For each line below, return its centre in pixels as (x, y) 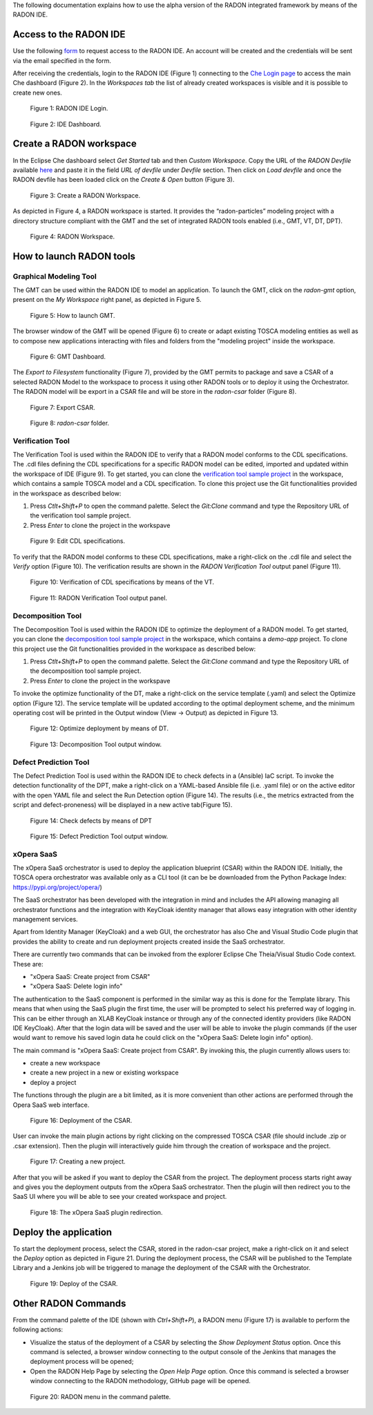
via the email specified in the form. (62, 60)
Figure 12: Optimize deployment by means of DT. (99, 728)
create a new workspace (65, 1063)
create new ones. (37, 93)
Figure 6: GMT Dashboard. (68, 357)
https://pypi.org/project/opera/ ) (58, 887)
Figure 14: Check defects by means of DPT (91, 820)
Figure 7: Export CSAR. (63, 407)
